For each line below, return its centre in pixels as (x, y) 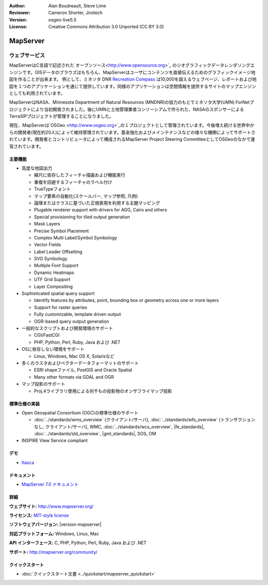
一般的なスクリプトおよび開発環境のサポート (67, 328)
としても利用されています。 (37, 93)
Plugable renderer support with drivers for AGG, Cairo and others (100, 210)
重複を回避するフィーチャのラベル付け (73, 182)
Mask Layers (47, 224)
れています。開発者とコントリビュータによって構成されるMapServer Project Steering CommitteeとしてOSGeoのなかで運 (132, 139)
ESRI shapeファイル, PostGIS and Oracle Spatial (83, 370)
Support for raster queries (61, 307)
